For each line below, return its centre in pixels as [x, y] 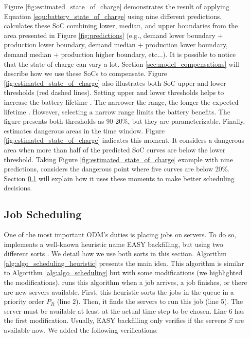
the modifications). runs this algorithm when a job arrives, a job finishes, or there [125, 282]
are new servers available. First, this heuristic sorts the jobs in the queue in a [119, 291]
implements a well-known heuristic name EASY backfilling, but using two [114, 244]
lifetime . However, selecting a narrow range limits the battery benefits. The [117, 111]
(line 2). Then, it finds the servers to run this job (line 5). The [150, 301]
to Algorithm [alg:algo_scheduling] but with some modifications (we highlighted [123, 272]
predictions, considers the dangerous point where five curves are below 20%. [117, 169]
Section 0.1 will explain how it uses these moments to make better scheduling [119, 178]
